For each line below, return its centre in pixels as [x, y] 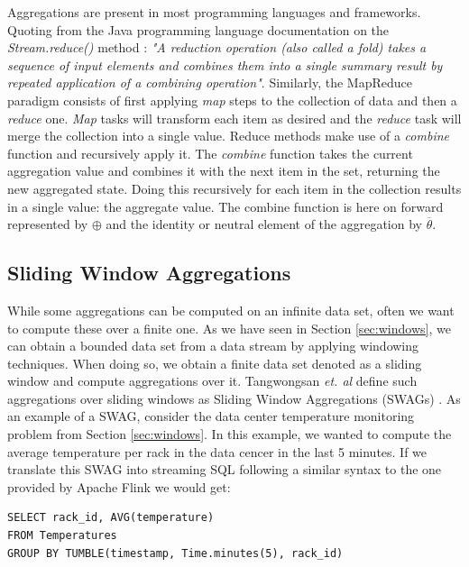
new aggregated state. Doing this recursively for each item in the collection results [234, 188]
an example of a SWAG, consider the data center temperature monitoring [211, 416]
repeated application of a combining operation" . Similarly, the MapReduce [210, 82]
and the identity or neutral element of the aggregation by [264, 224]
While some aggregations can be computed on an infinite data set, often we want [231, 310]
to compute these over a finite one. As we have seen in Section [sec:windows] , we [229, 328]
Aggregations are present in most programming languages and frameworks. [214, 12]
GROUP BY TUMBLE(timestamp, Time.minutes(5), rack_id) [175, 553]
